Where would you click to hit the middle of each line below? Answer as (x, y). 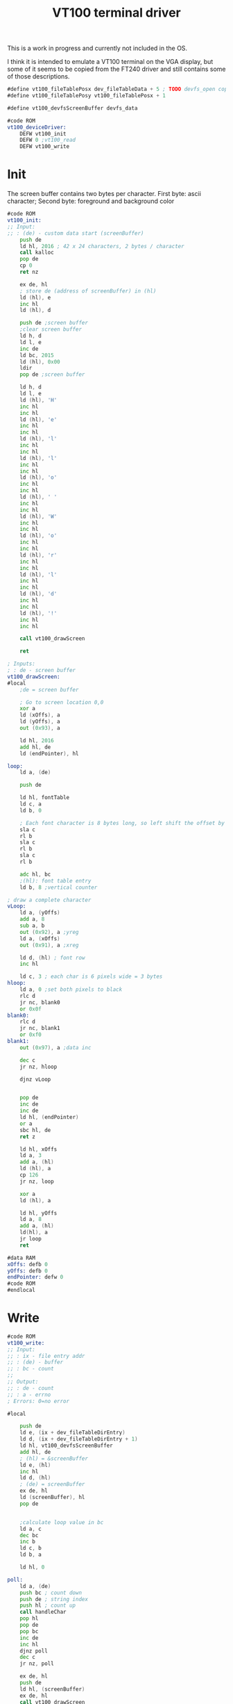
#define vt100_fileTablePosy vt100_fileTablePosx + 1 (87, 96)
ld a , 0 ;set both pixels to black (71, 990)
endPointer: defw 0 (35, 1277)
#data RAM (21, 1258)
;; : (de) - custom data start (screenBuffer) (76, 233)
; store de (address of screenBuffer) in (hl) (88, 291)
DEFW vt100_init (43, 133)
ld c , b (31, 1548)
